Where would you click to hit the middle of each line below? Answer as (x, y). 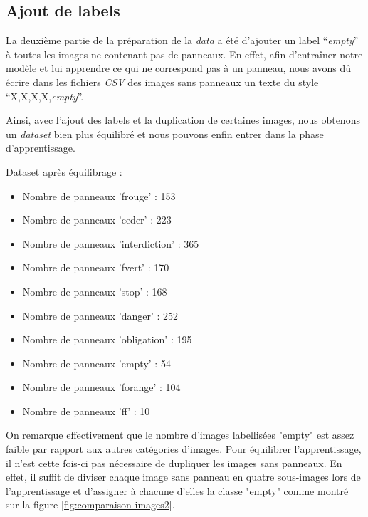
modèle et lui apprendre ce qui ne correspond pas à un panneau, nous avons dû (179, 68)
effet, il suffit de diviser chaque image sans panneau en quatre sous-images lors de (183, 477)
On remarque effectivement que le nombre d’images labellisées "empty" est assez (180, 435)
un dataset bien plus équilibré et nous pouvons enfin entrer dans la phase (165, 134)
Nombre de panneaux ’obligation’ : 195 (107, 339)
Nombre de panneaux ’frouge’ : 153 (99, 195)
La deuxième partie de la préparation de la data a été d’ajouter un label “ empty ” (182, 40)
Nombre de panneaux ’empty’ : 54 (96, 363)
